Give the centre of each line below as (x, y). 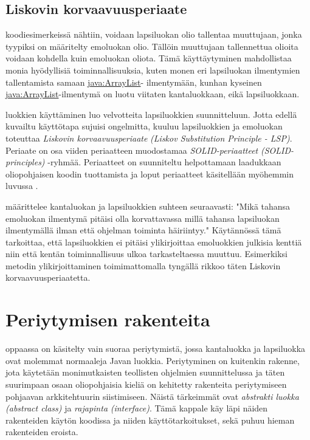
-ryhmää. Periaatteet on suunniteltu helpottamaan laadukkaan (164, 162)
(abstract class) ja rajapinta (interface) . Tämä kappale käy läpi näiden (137, 408)
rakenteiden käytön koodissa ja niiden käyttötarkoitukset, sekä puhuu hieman (150, 420)
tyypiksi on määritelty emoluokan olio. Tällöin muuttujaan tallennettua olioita (152, 46)
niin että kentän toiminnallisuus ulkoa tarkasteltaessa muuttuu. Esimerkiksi (147, 254)
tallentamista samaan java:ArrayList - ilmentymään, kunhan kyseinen (134, 82)
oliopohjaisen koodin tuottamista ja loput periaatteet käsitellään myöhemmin (150, 174)
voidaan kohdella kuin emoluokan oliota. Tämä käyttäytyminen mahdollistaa (149, 58)
